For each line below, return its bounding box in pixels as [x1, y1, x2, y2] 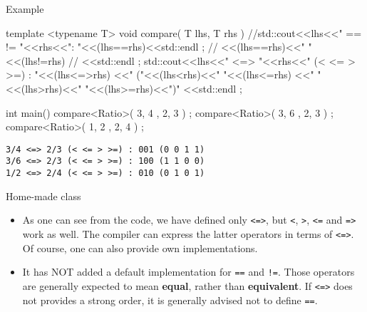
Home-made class [6, 188, 81, 203]
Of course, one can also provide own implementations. [22, 240, 258, 255]
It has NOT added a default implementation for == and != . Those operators [22, 264, 355, 279]
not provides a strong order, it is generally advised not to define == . [22, 292, 318, 307]
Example [6, 1, 44, 16]
